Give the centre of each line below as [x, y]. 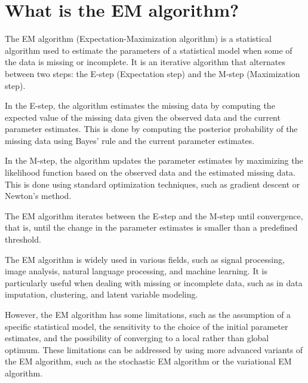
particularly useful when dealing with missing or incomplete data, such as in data [154, 282]
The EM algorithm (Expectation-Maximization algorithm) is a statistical [138, 39]
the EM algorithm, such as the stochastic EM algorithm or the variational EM [148, 361]
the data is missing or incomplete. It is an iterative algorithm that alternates [145, 62]
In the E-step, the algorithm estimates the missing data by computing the [140, 105]
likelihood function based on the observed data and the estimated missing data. [150, 172]
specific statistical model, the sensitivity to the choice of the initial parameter [147, 326]
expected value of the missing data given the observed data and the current [143, 117]
